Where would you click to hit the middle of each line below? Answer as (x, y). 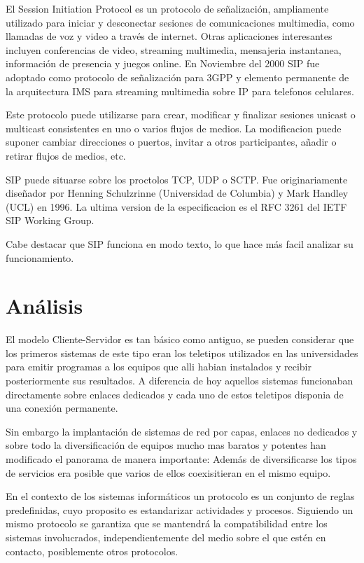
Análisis (44, 306)
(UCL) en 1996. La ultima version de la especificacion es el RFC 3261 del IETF (176, 206)
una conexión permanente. (62, 408)
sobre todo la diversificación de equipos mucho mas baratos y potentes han (166, 445)
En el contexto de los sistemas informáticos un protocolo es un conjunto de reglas (180, 496)
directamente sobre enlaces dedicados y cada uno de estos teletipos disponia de (175, 394)
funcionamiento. (40, 257)
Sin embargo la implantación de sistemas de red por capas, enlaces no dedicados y (182, 431)
